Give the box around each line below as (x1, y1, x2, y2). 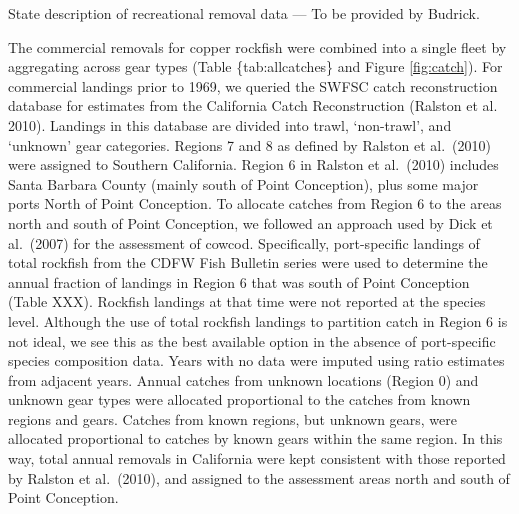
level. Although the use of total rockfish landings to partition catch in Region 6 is (8, 310, 508, 331)
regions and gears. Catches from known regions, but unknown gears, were (8, 408, 457, 429)
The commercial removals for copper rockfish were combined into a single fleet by (8, 36, 507, 57)
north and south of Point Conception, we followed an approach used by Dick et (8, 212, 493, 233)
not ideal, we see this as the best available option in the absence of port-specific (8, 330, 496, 351)
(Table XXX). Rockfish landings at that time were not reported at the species (8, 291, 486, 312)
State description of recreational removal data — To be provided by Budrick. (8, 3, 480, 23)
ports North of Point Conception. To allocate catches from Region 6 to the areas (8, 193, 502, 214)
